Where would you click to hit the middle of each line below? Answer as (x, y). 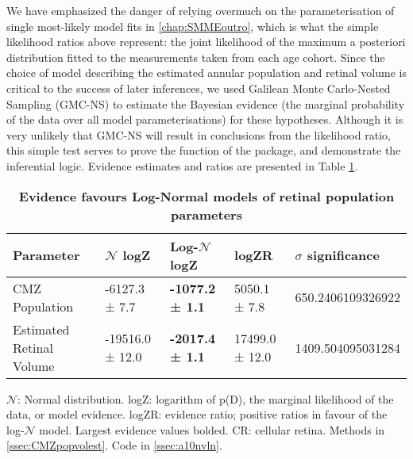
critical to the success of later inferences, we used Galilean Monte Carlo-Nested (199, 88)
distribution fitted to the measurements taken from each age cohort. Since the (196, 57)
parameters (206, 214)
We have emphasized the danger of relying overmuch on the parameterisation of (201, 10)
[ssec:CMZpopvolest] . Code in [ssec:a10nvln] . (114, 445)
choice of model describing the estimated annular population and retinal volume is (206, 73)
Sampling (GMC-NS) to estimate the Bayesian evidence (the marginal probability (206, 103)
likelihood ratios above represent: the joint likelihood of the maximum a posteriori (206, 42)
